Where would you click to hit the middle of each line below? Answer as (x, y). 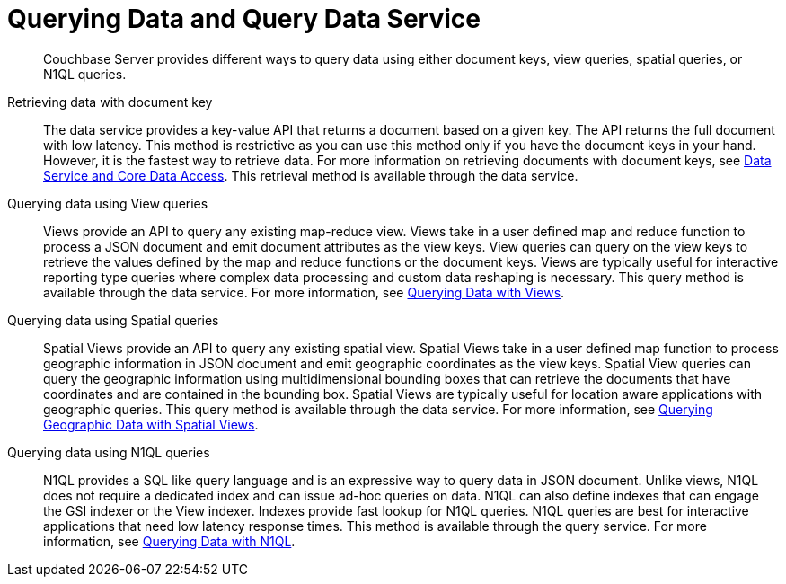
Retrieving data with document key (110, 102)
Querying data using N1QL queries (109, 452)
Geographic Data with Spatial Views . (151, 424)
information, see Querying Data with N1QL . (169, 541)
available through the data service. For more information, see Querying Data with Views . (304, 292)
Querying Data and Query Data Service (244, 19)
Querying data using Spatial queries (113, 320)
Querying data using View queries (108, 203)
